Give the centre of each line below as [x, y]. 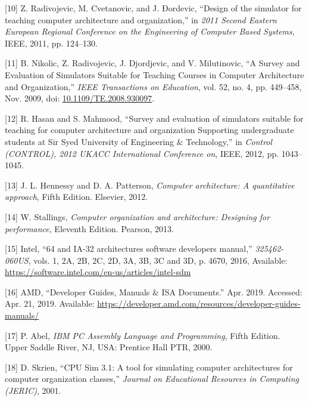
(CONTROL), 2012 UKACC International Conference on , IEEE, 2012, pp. [142, 153]
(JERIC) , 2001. [33, 391]
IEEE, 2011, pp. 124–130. [51, 43]
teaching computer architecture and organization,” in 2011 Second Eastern [141, 19]
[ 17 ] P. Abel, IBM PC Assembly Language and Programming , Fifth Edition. [143, 335]
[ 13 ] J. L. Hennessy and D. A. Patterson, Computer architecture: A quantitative [150, 185]
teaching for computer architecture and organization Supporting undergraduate [149, 130]
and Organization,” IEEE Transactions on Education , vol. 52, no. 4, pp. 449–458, [153, 86]
